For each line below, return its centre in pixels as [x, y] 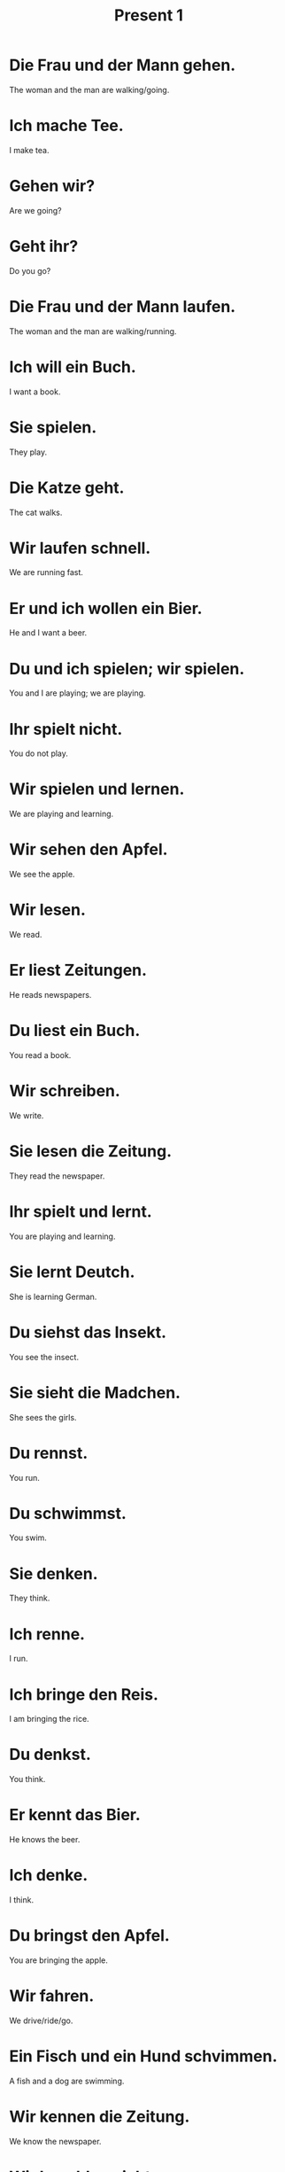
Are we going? [35, 210]
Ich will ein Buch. [73, 366]
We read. [26, 935]
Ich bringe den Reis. [84, 1694]
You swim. [28, 1538]
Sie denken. [54, 1573]
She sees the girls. [43, 1417]
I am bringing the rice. [50, 1719]
